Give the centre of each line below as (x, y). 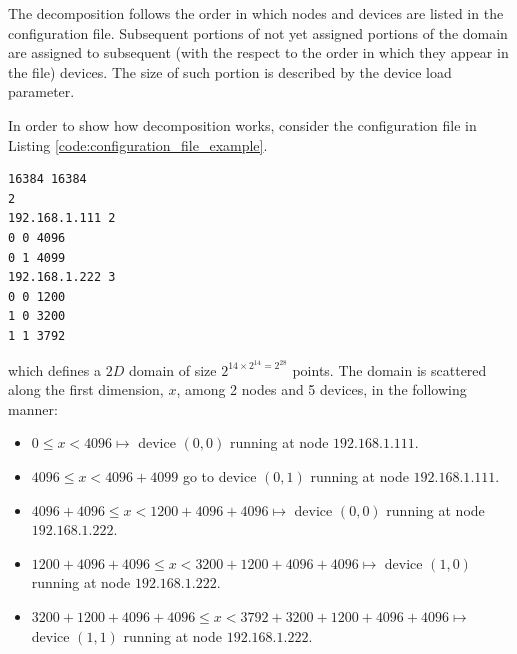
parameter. (41, 91)
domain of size (172, 369)
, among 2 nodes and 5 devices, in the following (321, 389)
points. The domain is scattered (389, 369)
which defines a (55, 369)
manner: (33, 408)
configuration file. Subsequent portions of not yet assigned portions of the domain (258, 32)
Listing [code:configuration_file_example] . (138, 144)
